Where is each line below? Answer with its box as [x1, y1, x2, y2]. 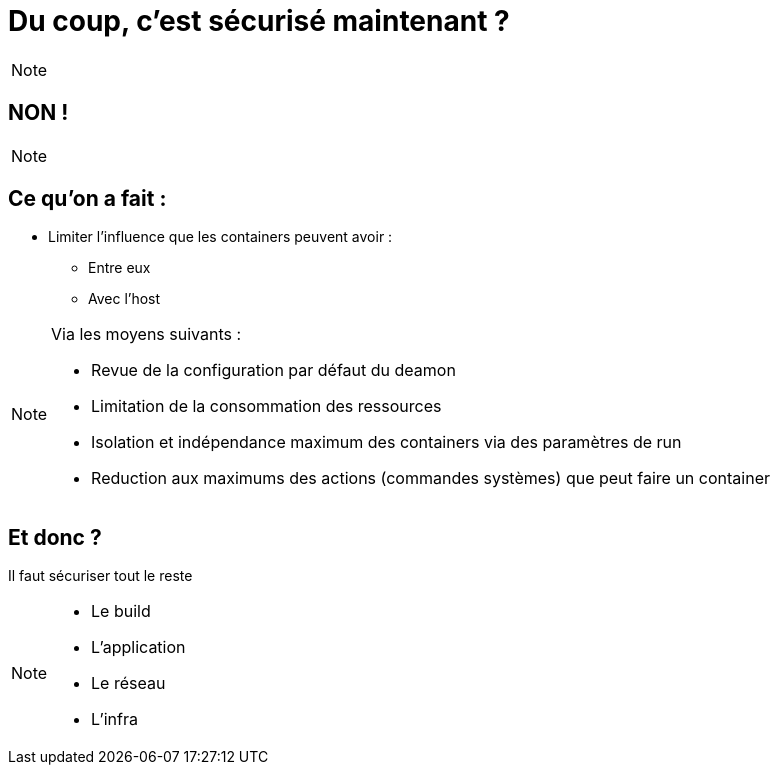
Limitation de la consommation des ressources [91, 396, 442, 417]
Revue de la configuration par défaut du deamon [91, 360, 456, 381]
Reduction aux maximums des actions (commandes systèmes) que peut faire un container [91, 468, 770, 489]
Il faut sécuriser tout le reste [8, 567, 193, 585]
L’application [91, 637, 186, 658]
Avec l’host [88, 290, 161, 308]
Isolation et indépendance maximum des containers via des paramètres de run [91, 432, 682, 453]
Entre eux [88, 259, 151, 277]
